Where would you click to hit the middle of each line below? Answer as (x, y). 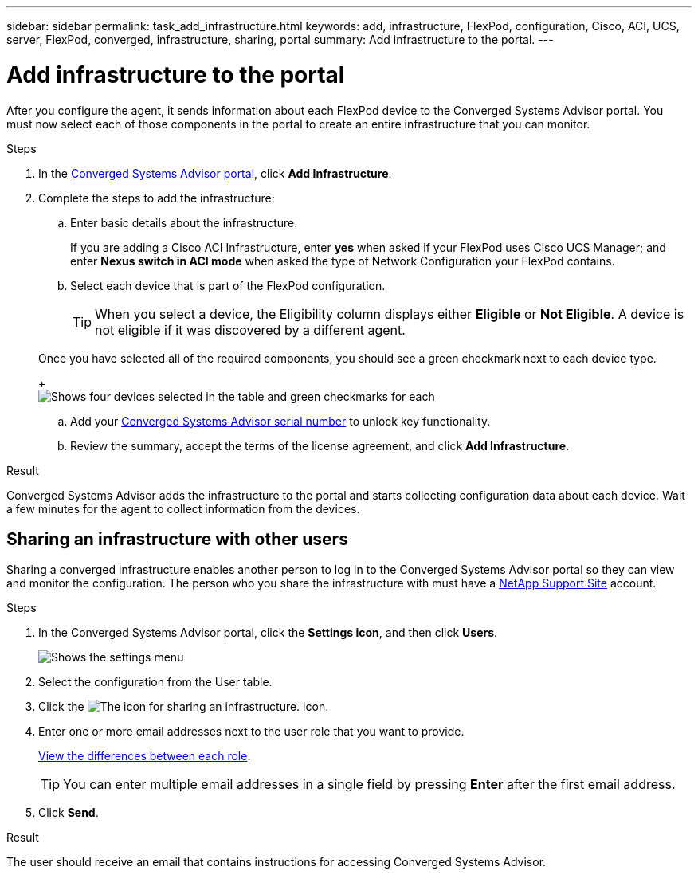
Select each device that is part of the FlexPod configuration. (228, 285)
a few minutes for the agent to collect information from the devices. (183, 508)
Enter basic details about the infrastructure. (184, 222)
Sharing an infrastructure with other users (177, 539)
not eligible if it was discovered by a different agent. (250, 330)
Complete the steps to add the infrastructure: (157, 198)
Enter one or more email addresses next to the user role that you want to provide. (251, 732)
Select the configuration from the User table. (155, 682)
